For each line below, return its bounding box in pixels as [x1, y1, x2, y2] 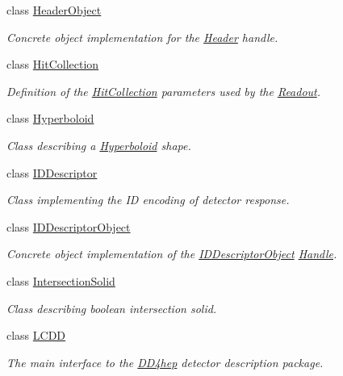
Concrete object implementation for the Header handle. [6, 28, 278, 45]
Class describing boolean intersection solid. [6, 299, 217, 316]
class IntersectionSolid [6, 272, 115, 289]
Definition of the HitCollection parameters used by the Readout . [6, 82, 321, 99]
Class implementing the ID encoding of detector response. [6, 191, 290, 208]
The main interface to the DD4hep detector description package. [6, 353, 324, 370]
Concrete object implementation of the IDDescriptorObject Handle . [6, 245, 337, 262]
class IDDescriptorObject [6, 218, 131, 235]
